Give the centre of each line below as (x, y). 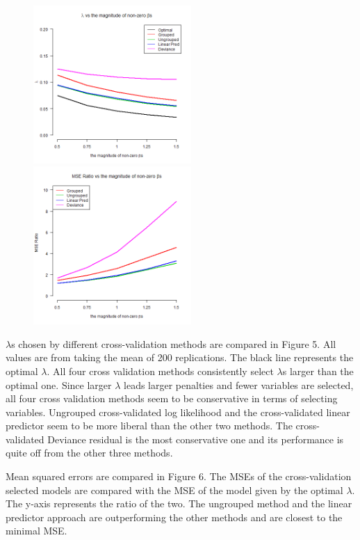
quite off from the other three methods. (89, 453)
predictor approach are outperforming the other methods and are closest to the (174, 517)
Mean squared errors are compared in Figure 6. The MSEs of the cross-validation (179, 476)
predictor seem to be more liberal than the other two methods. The (149, 426)
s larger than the (318, 371)
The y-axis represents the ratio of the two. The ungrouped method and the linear (179, 503)
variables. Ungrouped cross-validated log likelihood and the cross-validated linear (178, 412)
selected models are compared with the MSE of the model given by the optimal (174, 490)
